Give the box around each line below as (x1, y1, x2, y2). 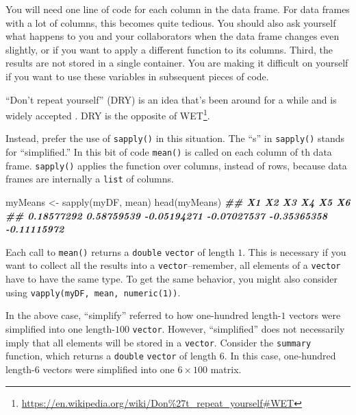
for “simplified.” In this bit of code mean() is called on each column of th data (5, 145, 332, 159)
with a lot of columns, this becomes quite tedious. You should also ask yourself (5, 15, 336, 29)
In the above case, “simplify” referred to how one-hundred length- (5, 308, 281, 322)
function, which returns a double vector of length (5, 348, 217, 363)
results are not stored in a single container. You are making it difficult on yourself (5, 56, 348, 70)
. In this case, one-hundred (224, 348, 336, 363)
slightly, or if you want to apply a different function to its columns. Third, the (5, 42, 333, 56)
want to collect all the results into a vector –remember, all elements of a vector (5, 258, 341, 272)
